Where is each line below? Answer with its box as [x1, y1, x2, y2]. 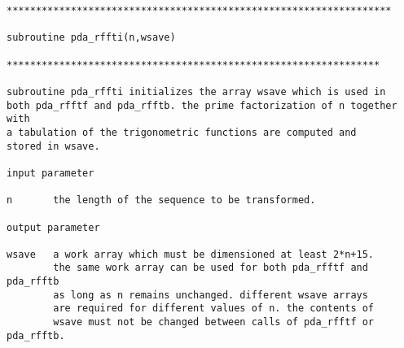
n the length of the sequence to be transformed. [7, 194, 316, 207]
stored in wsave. [7, 140, 100, 152]
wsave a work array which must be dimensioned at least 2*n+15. [7, 248, 375, 260]
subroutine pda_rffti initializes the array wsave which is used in [7, 85, 386, 98]
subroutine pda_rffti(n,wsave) [7, 32, 176, 44]
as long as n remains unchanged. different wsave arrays [53, 289, 368, 301]
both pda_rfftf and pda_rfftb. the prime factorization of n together [7, 99, 397, 111]
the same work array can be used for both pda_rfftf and [53, 262, 368, 274]
